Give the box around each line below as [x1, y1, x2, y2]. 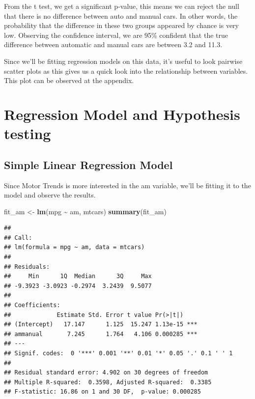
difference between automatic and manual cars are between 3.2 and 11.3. [4, 39, 223, 50]
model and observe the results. [4, 190, 96, 200]
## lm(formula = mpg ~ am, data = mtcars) [4, 244, 145, 251]
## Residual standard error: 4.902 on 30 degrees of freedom [4, 369, 208, 376]
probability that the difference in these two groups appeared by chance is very [4, 20, 239, 30]
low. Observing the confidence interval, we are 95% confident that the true [4, 29, 228, 40]
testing [4, 123, 51, 143]
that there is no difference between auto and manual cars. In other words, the [4, 10, 238, 21]
